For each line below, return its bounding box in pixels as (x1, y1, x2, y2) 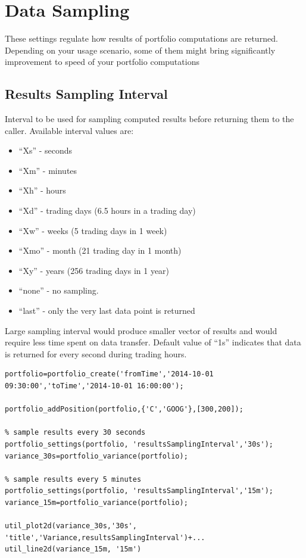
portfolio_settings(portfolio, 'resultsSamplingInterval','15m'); (5, 487, 274, 495)
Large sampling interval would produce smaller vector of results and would (5, 324, 277, 336)
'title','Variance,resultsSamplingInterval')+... (5, 533, 205, 542)
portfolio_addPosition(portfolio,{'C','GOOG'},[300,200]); (5, 405, 243, 414)
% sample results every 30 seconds (5, 428, 146, 437)
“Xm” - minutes (18, 164, 77, 176)
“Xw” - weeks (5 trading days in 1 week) (18, 224, 167, 236)
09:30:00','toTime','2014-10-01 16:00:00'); (5, 382, 184, 391)
